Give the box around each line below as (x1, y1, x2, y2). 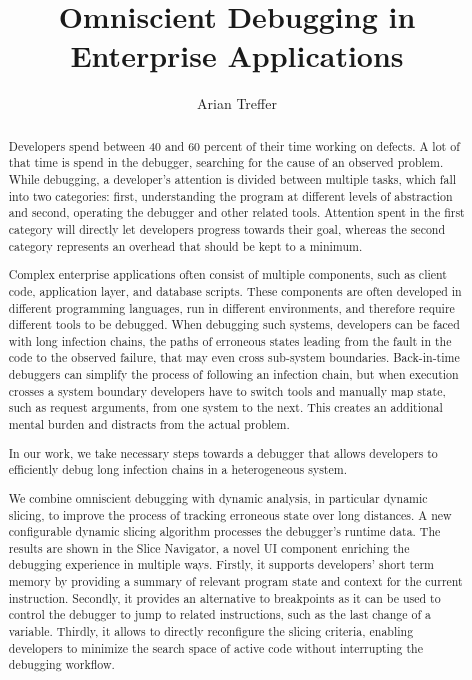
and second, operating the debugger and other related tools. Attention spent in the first (8, 204, 465, 221)
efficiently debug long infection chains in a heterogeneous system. (8, 461, 347, 478)
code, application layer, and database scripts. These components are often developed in (8, 282, 462, 299)
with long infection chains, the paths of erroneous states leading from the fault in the (8, 332, 452, 349)
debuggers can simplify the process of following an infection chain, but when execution (8, 366, 459, 383)
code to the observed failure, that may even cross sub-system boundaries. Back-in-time (8, 349, 460, 366)
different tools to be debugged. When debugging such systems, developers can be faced (8, 316, 460, 333)
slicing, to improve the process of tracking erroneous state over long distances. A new (8, 506, 452, 523)
